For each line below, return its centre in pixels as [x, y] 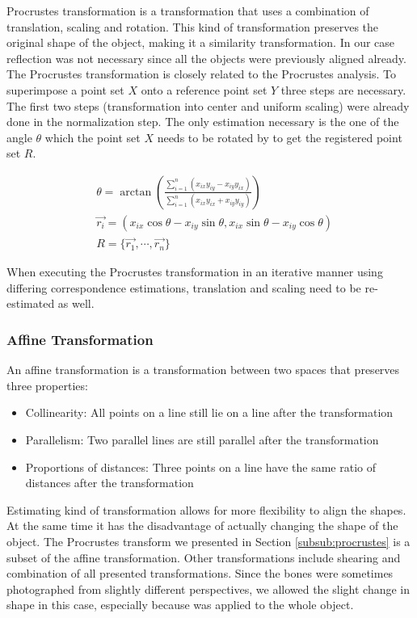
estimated [31, 303]
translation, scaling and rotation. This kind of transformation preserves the [193, 26]
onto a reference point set [204, 89]
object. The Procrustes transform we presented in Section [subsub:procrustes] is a [208, 541]
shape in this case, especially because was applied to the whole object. [180, 605]
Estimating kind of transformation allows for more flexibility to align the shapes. [206, 509]
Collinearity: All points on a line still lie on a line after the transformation [209, 412]
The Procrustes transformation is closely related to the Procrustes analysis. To [202, 74]
